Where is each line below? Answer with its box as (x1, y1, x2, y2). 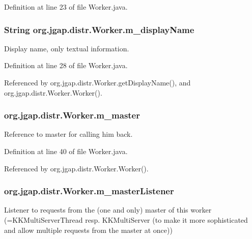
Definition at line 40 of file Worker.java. (4, 146, 128, 156)
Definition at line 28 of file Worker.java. (4, 60, 128, 71)
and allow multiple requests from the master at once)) (4, 224, 173, 235)
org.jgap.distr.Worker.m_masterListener (4, 185, 174, 197)
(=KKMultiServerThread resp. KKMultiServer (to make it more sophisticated (4, 215, 248, 225)
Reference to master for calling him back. (4, 129, 133, 139)
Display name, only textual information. (4, 43, 129, 53)
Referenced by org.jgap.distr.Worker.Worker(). (4, 163, 149, 173)
